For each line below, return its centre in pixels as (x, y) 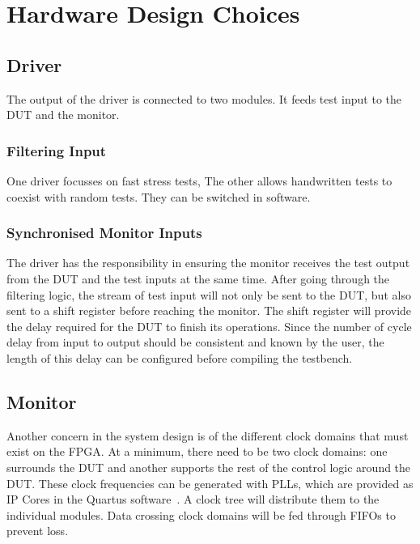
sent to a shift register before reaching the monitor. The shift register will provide (209, 310)
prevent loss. (38, 531)
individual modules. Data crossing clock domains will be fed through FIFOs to (201, 514)
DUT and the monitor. (63, 115)
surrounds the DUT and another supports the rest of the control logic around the (209, 467)
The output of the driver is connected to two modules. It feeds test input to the (204, 98)
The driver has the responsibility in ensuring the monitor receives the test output (208, 263)
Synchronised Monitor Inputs (104, 233)
